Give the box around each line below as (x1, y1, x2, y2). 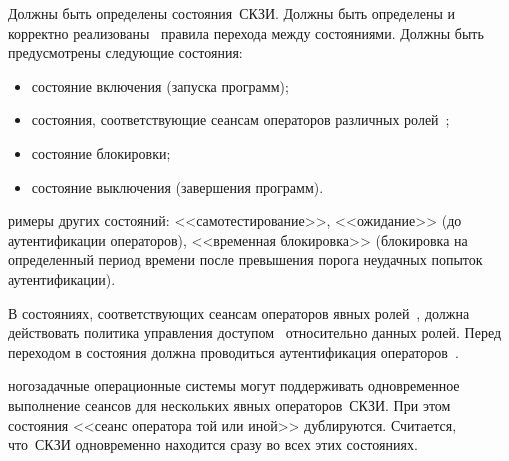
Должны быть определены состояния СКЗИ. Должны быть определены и (8, 3, 455, 23)
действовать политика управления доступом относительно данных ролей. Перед (8, 322, 502, 343)
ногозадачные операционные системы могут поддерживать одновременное (8, 375, 460, 396)
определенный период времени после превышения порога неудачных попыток (8, 249, 483, 270)
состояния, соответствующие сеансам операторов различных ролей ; (31, 109, 450, 130)
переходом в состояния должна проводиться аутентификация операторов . (8, 341, 459, 362)
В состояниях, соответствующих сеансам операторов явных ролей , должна (8, 302, 470, 323)
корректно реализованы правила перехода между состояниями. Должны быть (8, 22, 484, 43)
